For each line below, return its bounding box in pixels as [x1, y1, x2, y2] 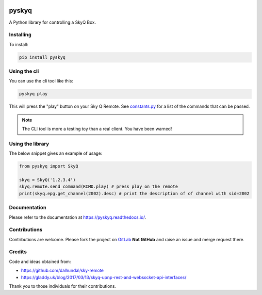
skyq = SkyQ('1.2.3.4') [19, 177, 76, 183]
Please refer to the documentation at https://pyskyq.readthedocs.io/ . [9, 214, 147, 220]
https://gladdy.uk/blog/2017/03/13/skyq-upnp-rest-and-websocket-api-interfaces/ [21, 274, 187, 280]
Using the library [9, 140, 49, 147]
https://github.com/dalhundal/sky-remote [21, 267, 104, 274]
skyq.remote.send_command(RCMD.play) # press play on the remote [19, 184, 178, 189]
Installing [9, 32, 32, 38]
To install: [9, 41, 29, 47]
